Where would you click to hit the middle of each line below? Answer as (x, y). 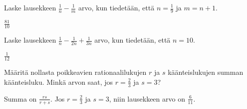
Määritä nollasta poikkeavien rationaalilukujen (75, 72)
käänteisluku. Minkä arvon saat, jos (59, 82)
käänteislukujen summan (206, 72)
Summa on (20, 98)
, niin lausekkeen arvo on (147, 98)
